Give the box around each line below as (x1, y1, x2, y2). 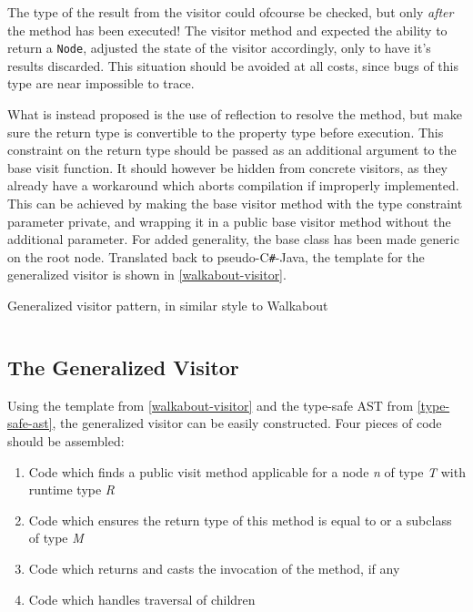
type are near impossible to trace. (7, 74, 195, 93)
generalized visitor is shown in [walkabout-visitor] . (7, 265, 287, 284)
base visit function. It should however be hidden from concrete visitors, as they (7, 158, 448, 177)
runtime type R (28, 480, 116, 499)
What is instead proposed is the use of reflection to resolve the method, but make (7, 105, 462, 124)
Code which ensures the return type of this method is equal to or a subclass (28, 510, 452, 529)
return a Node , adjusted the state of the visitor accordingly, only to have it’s (7, 38, 431, 57)
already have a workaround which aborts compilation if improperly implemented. (7, 176, 459, 195)
